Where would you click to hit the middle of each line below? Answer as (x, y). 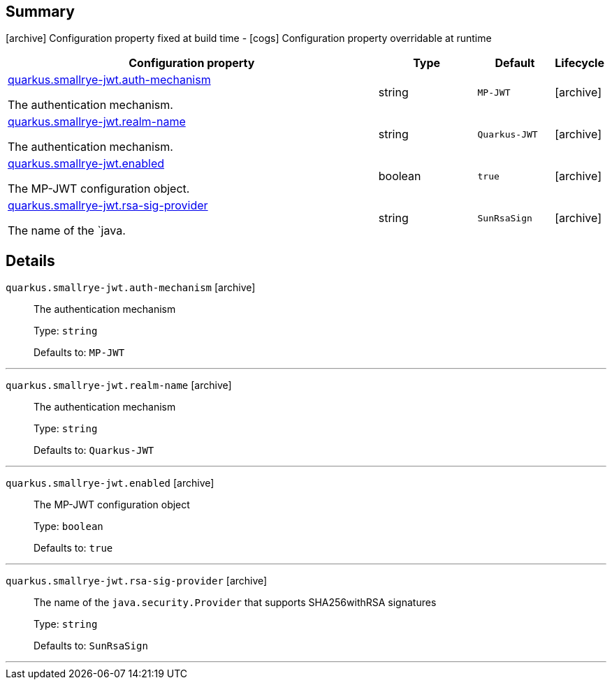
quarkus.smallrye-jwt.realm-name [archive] (119, 385)
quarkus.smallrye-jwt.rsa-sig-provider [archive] (137, 581)
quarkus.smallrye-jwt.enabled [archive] (110, 483)
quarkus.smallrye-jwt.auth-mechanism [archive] (131, 288)
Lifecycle (580, 63)
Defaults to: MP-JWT (79, 353)
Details (30, 260)
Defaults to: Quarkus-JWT (94, 450)
